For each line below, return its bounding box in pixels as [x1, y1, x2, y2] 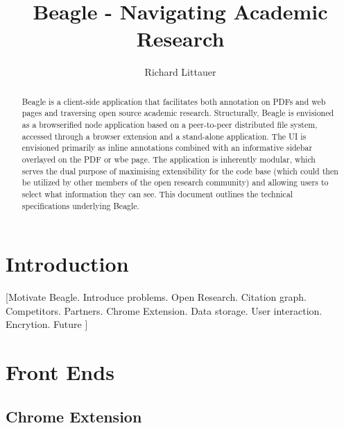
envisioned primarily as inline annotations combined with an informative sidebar [21, 142, 313, 154]
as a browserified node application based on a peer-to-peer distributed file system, [21, 119, 318, 131]
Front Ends [6, 358, 114, 386]
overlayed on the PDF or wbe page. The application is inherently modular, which [21, 153, 316, 165]
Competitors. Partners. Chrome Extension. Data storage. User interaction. [6, 303, 322, 318]
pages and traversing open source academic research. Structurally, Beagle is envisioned [21, 107, 334, 119]
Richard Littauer [144, 65, 216, 79]
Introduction [6, 249, 129, 278]
